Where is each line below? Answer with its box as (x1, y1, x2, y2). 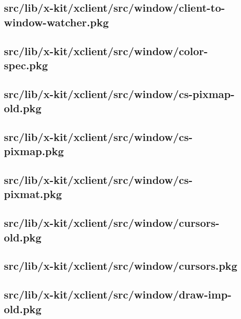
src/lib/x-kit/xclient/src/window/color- (4, 43, 208, 58)
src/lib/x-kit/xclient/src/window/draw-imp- (4, 287, 232, 302)
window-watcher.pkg (4, 14, 109, 29)
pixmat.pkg (4, 186, 62, 201)
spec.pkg (4, 57, 48, 72)
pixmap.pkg (4, 143, 64, 159)
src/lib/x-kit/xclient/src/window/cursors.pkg (4, 258, 238, 273)
